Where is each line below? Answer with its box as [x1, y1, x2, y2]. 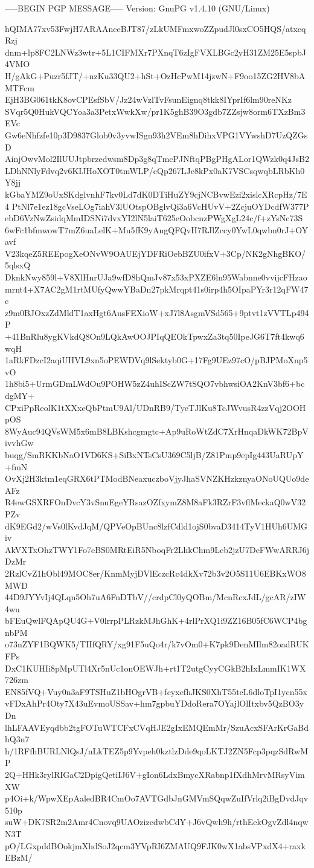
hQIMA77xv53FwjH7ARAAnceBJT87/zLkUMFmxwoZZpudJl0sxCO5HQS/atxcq [5, 22, 306, 34]
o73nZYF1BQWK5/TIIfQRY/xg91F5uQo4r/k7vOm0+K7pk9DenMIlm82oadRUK [5, 638, 309, 650]
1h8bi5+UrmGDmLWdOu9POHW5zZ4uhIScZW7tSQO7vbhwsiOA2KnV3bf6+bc [5, 377, 305, 390]
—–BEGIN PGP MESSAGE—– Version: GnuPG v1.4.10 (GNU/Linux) [5, 2, 270, 14]
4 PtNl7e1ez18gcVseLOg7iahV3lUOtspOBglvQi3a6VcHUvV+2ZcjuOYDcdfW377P [5, 199, 309, 212]
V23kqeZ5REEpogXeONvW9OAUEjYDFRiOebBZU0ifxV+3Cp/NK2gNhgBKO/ [5, 247, 306, 259]
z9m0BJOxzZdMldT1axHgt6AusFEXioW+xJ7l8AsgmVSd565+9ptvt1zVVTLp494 [5, 306, 309, 319]
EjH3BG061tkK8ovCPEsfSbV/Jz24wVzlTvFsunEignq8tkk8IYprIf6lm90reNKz [5, 93, 292, 106]
